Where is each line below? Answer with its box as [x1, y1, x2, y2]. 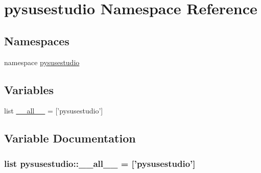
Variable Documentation [4, 130, 136, 146]
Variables [4, 81, 54, 97]
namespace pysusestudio [4, 56, 80, 67]
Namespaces [4, 33, 69, 48]
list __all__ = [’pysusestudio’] [4, 105, 103, 116]
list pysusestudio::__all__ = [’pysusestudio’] [4, 157, 196, 169]
